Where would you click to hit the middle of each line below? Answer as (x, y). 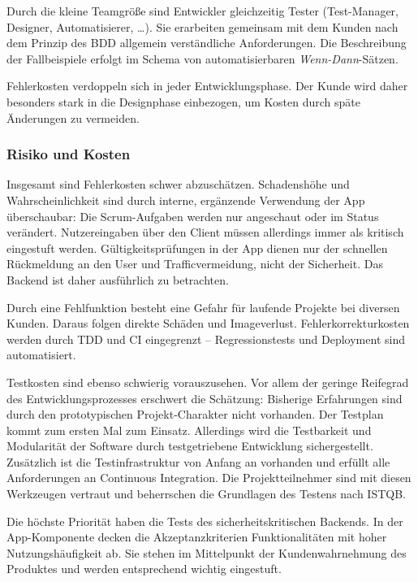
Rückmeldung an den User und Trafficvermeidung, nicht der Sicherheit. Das (195, 264)
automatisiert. (41, 355)
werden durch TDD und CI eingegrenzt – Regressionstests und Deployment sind (206, 339)
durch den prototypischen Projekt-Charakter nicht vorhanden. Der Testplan (195, 414)
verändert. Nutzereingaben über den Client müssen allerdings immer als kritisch (205, 232)
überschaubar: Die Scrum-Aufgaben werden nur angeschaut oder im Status (193, 216)
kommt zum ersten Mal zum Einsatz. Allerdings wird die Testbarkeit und (189, 430)
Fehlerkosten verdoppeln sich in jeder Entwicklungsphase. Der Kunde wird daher (207, 86)
